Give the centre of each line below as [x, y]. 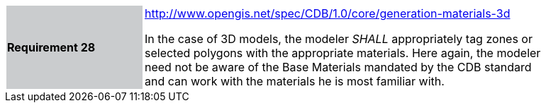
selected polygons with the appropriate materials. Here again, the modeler [343, 53]
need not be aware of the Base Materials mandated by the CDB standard [338, 67]
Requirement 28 [51, 47]
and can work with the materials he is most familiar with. [295, 81]
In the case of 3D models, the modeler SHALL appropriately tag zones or [339, 39]
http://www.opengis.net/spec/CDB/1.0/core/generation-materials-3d [328, 13]
